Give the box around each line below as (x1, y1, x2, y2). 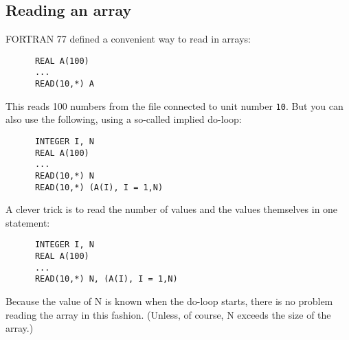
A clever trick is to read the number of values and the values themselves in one (5, 202, 338, 216)
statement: (5, 215, 50, 229)
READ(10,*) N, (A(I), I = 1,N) (34, 274, 178, 284)
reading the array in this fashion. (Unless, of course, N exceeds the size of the (5, 307, 331, 321)
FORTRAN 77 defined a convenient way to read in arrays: (5, 32, 251, 46)
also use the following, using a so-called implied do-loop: (5, 112, 242, 126)
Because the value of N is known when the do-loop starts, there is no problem (5, 294, 333, 308)
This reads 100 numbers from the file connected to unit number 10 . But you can (5, 98, 344, 113)
